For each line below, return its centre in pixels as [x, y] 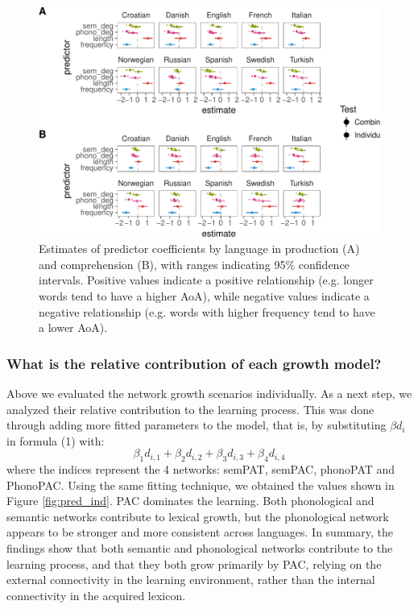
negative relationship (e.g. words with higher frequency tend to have [207, 311]
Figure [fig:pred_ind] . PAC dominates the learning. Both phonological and [190, 501]
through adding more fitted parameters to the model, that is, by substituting [197, 425]
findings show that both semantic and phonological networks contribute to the [200, 548]
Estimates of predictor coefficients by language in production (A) [199, 249]
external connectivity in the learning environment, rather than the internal [191, 580]
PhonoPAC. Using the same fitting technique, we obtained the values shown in [201, 485]
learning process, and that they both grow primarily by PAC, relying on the [194, 563]
